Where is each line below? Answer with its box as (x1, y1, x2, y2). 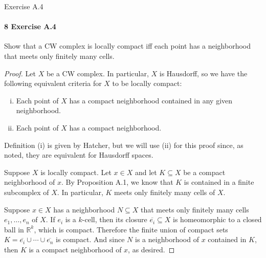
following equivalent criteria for (4, 78, 102, 89)
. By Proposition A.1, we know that (61, 177, 173, 187)
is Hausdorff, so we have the (159, 68, 248, 78)
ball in (4, 224, 24, 234)
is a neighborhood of (135, 234, 199, 245)
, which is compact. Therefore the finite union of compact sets (34, 224, 228, 234)
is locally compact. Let (40, 166, 112, 177)
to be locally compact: (112, 78, 182, 89)
